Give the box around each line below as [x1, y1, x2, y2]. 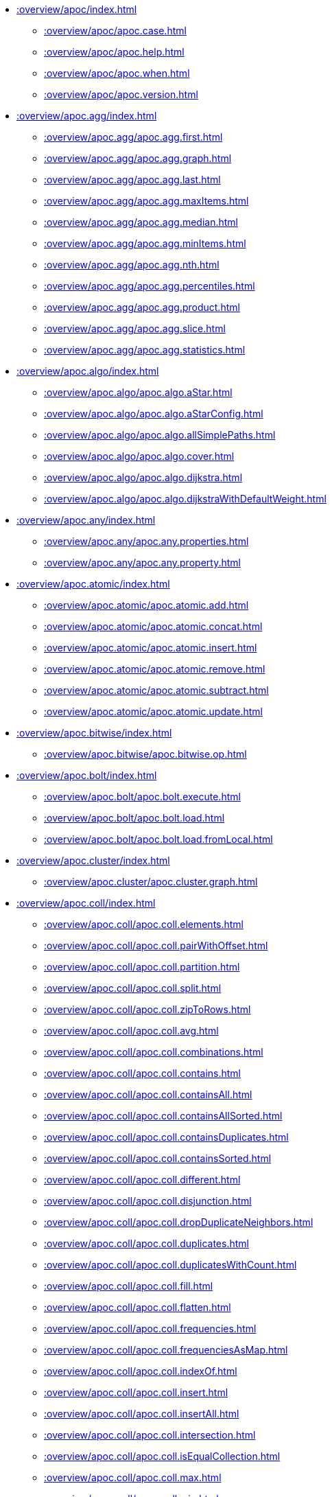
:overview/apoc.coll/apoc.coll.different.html [44, 1174, 241, 1185]
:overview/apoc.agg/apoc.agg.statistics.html [44, 344, 246, 356]
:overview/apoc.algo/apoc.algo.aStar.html [44, 386, 233, 398]
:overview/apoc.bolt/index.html [16, 769, 157, 781]
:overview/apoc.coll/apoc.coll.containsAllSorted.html [44, 1110, 283, 1122]
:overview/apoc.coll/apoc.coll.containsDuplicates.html [44, 1131, 289, 1143]
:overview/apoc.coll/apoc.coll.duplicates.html [44, 1238, 249, 1249]
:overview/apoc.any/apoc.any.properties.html [44, 535, 249, 547]
